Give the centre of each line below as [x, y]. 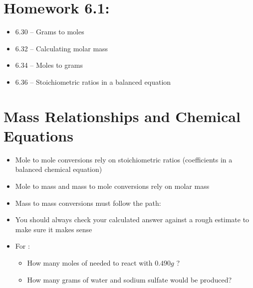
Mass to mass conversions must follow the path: [88, 203]
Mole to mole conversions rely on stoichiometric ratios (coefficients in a [124, 159]
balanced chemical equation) [59, 169]
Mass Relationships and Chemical [122, 116]
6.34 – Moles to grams [49, 65]
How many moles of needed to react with [90, 262]
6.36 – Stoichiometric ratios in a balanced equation [93, 81]
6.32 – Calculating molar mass [62, 48]
